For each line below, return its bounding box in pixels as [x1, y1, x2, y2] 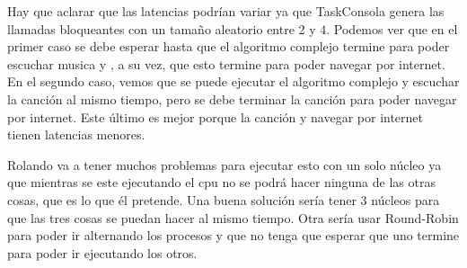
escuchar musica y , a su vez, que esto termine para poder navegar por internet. [7, 54, 445, 73]
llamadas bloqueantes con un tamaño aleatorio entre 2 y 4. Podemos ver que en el [7, 19, 458, 38]
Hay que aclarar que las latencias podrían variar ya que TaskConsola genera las [7, 2, 445, 20]
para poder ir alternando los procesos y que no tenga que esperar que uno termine [7, 226, 460, 245]
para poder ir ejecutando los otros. [7, 243, 198, 262]
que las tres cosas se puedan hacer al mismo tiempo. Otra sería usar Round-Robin [7, 208, 459, 227]
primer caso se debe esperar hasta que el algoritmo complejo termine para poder [7, 37, 450, 56]
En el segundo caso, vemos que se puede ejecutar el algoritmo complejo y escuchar [7, 72, 460, 91]
